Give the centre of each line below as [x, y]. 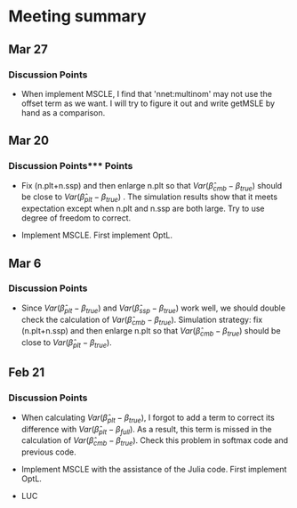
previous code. [48, 452]
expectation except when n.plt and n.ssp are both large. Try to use [143, 209]
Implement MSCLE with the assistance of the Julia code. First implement [154, 470]
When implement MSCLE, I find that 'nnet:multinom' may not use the [147, 93]
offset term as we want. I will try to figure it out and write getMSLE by [148, 103]
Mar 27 [28, 49]
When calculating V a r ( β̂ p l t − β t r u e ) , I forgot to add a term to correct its [148, 418]
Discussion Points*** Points [71, 166]
